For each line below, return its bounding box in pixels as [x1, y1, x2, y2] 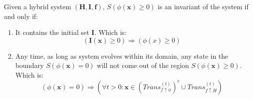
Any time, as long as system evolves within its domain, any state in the [15, 50, 228, 61]
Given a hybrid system [4, 1, 71, 11]
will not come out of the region [97, 60, 189, 70]
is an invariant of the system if [157, 1, 249, 11]
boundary [15, 60, 44, 70]
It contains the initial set [15, 27, 89, 37]
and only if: [4, 11, 38, 21]
